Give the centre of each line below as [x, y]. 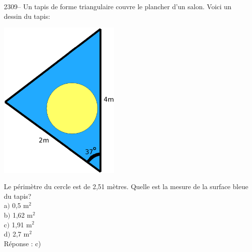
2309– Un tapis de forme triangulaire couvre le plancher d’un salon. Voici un [118, 6]
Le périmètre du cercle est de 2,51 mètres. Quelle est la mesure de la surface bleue [126, 186]
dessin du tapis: [27, 16]
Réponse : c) [23, 243]
